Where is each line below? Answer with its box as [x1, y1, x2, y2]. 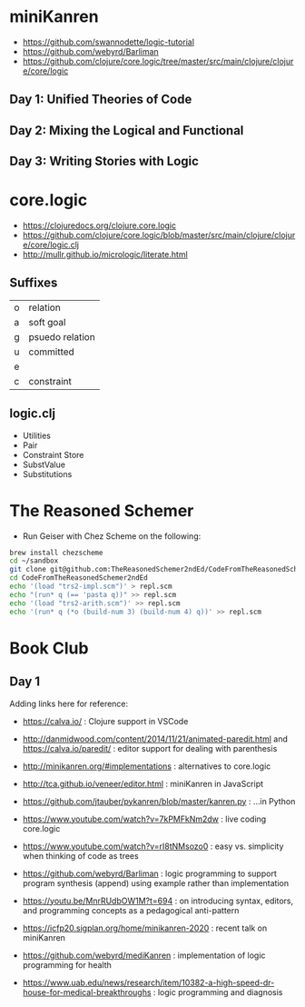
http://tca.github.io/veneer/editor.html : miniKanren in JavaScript [22, 778, 264, 789]
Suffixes [9, 275, 58, 291]
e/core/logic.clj [22, 239, 80, 251]
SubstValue [22, 459, 66, 470]
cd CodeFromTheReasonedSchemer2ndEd [9, 573, 148, 583]
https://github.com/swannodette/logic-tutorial [22, 36, 195, 47]
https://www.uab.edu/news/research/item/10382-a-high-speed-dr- [22, 977, 275, 988]
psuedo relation [28, 330, 95, 343]
